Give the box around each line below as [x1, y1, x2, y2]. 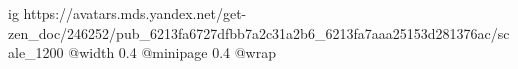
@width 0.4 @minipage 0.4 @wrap [68, 42, 277, 63]
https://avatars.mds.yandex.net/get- [23, 3, 247, 23]
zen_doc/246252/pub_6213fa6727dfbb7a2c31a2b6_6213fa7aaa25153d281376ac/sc [8, 22, 510, 43]
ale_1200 [8, 42, 64, 63]
